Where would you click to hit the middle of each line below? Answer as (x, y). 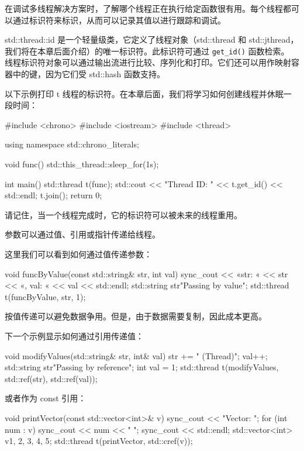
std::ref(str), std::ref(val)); (51, 378)
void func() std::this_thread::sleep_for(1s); (82, 164)
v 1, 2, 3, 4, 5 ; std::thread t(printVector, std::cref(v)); (99, 441)
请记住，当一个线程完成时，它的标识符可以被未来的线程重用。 (123, 214)
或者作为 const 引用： (46, 398)
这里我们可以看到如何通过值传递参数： (78, 254)
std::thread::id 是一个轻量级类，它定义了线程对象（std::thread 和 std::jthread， (152, 39)
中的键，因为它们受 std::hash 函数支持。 (89, 74)
